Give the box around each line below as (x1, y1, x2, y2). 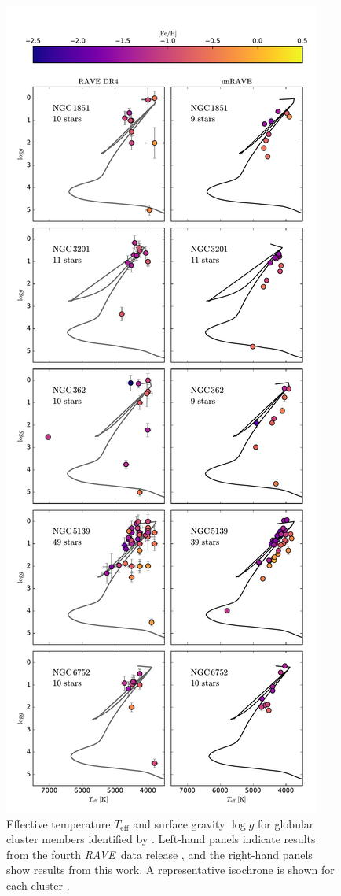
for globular (258, 815, 314, 831)
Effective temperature (6, 815, 111, 831)
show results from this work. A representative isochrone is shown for (6, 861, 335, 878)
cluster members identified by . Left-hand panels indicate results (6, 831, 316, 847)
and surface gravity (133, 815, 225, 831)
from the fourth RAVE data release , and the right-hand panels (6, 846, 313, 862)
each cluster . (6, 876, 70, 893)
